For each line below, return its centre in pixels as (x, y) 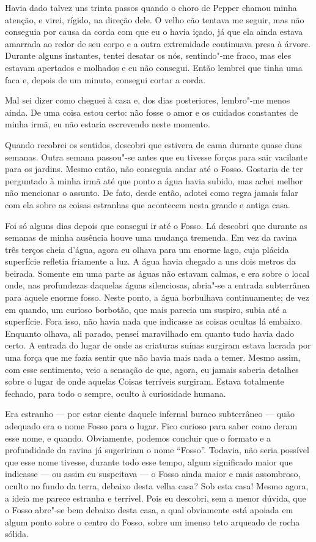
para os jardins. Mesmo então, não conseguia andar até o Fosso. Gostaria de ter (154, 169)
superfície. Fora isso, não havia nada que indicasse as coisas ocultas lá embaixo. (154, 321)
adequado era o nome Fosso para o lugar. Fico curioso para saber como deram (151, 426)
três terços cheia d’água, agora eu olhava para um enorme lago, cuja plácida (147, 249)
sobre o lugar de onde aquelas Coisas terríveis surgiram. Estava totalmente (145, 381)
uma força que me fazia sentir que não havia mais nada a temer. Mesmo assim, (153, 357)
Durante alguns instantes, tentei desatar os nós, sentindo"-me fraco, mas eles (148, 55)
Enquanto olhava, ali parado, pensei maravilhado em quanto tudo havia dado (149, 333)
